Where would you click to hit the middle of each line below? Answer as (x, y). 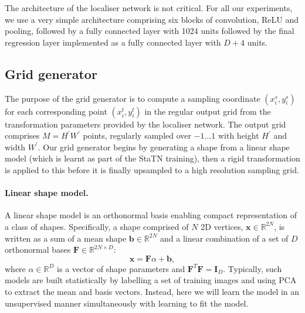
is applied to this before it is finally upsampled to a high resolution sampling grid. (152, 169)
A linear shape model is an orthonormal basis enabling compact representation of (151, 215)
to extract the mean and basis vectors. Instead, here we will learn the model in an (152, 291)
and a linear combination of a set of (224, 238)
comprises (22, 135)
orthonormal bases (38, 250)
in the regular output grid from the (208, 111)
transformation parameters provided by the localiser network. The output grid (145, 124)
